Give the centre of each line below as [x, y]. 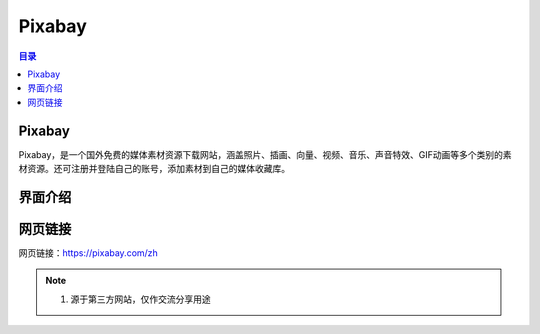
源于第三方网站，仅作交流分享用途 [140, 299]
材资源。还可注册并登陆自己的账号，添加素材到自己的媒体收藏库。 [154, 169]
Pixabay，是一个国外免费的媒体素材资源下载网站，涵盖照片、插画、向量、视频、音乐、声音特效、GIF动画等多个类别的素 [265, 154]
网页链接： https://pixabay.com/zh [88, 252]
